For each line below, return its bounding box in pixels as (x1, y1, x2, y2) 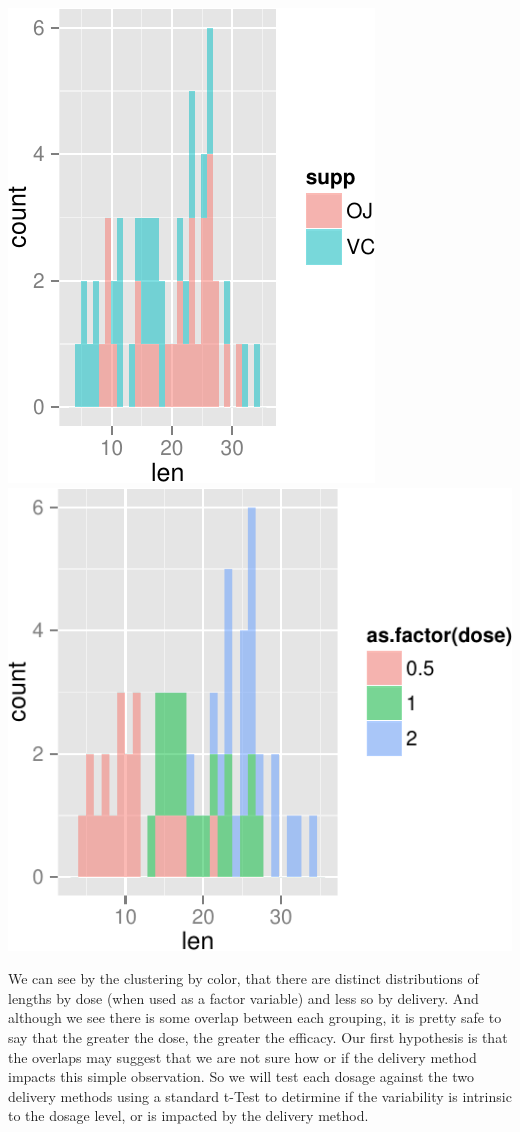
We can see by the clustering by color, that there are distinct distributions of (8, 968, 479, 989)
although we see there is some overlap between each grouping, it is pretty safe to (8, 1007, 502, 1028)
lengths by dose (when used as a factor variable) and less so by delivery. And (8, 987, 479, 1008)
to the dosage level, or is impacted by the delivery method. (8, 1105, 369, 1126)
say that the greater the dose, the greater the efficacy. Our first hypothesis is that (8, 1027, 508, 1048)
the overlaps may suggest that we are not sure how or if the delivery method (8, 1046, 477, 1067)
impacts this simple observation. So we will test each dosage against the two (8, 1066, 475, 1087)
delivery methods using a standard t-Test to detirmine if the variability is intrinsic (8, 1085, 512, 1106)
